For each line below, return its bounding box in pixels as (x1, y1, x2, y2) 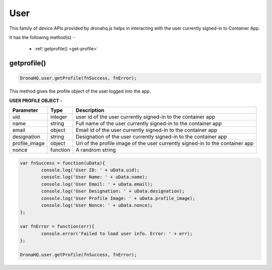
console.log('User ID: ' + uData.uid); (41, 167, 140, 173)
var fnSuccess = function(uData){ (20, 160, 105, 166)
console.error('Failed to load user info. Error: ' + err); (41, 231, 193, 236)
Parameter (12, 107, 38, 114)
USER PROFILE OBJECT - (9, 97, 62, 103)
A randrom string (76, 147, 116, 154)
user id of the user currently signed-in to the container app (76, 113, 215, 120)
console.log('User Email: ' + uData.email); (41, 181, 153, 187)
